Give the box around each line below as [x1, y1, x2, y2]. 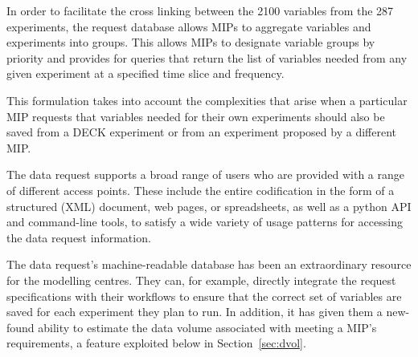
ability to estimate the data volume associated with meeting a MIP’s [38, 318, 377, 335]
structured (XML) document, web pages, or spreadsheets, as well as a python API [6, 197, 412, 214]
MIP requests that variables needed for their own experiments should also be [6, 108, 385, 124]
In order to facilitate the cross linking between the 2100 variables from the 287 [6, 2, 394, 18]
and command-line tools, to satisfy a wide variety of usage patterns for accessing [6, 213, 403, 230]
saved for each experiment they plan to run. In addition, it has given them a [6, 303, 383, 320]
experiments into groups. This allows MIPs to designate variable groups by [6, 34, 375, 51]
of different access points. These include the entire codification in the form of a [6, 181, 395, 198]
